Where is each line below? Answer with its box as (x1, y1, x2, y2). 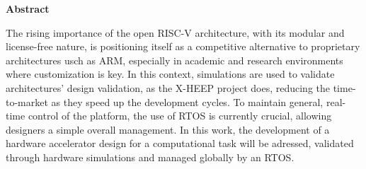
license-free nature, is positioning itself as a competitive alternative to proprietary (6, 39, 360, 54)
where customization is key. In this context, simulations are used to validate (6, 66, 335, 81)
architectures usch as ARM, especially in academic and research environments (6, 52, 343, 67)
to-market (6, 94, 48, 109)
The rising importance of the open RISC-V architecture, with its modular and (6, 25, 345, 40)
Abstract (6, 1, 50, 16)
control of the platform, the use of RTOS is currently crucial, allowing (28, 108, 332, 123)
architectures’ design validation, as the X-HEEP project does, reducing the (6, 80, 331, 95)
